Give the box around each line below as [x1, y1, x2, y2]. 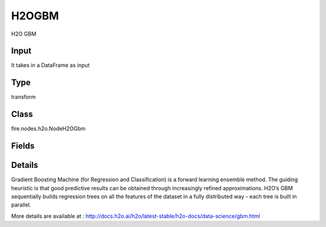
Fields [11, 141, 35, 151]
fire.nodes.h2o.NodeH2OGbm [11, 125, 86, 132]
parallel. [11, 201, 31, 208]
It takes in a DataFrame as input [11, 62, 90, 69]
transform [11, 94, 36, 101]
